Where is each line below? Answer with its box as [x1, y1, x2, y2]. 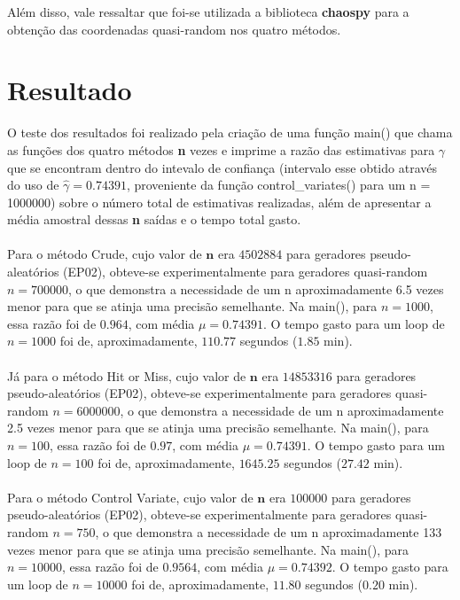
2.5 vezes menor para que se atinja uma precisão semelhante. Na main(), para [7, 418, 429, 437]
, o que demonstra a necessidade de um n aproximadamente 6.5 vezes [68, 279, 444, 298]
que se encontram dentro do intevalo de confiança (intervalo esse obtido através [7, 158, 437, 176]
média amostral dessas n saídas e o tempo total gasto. [7, 210, 301, 229]
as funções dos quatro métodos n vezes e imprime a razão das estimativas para [7, 140, 435, 159]
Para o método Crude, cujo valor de [7, 245, 202, 263]
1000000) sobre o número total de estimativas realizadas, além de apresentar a [7, 192, 432, 211]
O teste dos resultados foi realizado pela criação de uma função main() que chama [7, 123, 453, 142]
